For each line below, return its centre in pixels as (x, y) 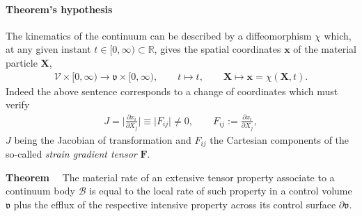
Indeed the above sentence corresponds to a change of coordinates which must (172, 91)
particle (22, 62)
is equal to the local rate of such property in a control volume (221, 191)
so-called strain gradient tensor (71, 154)
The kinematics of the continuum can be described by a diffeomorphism (159, 35)
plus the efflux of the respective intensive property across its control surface (175, 204)
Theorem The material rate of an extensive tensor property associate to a (170, 177)
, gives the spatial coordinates (218, 49)
